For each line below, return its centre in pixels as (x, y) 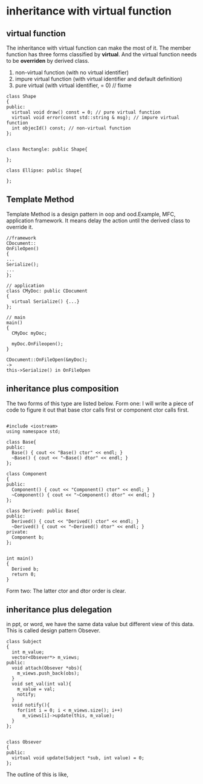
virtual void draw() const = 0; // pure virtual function (86, 112)
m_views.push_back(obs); (48, 673)
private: (17, 532)
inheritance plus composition (63, 389)
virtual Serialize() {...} (46, 301)
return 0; (24, 574)
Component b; (28, 537)
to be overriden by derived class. (48, 61)
